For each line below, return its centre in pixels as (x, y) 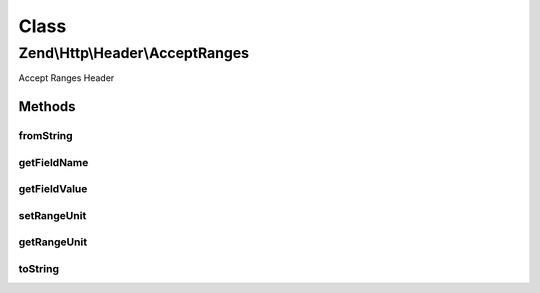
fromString (46, 136)
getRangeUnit (53, 242)
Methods (47, 106)
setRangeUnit (52, 215)
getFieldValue (53, 189)
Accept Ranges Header (66, 78)
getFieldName (53, 162)
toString (39, 268)
